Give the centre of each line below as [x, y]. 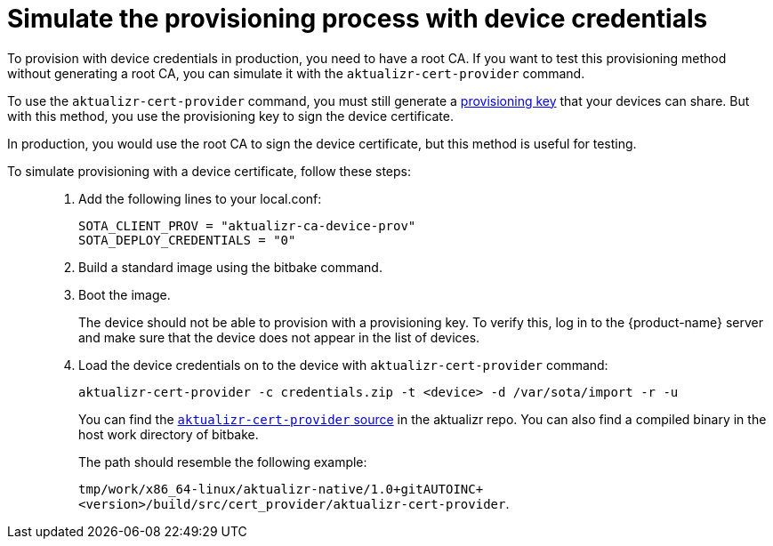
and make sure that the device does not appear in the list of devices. [279, 337]
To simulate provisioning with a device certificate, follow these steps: [209, 171]
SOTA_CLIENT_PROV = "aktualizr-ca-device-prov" [247, 225]
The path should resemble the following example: [223, 462]
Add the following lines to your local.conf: [200, 198]
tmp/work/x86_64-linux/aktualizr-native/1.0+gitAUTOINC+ [281, 489]
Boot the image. [125, 294]
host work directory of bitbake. [169, 434]
